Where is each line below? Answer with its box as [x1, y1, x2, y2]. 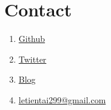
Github [18, 32, 45, 45]
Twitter [18, 52, 47, 65]
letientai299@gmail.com [18, 93, 106, 106]
